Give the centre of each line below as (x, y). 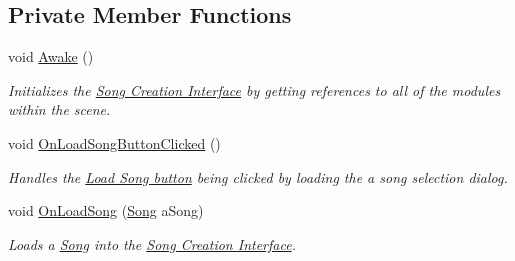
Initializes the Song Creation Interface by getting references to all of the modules (254, 89)
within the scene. (59, 109)
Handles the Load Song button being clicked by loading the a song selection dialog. (258, 176)
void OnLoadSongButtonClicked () (114, 142)
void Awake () (51, 56)
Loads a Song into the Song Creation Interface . (152, 243)
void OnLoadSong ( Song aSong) (106, 210)
